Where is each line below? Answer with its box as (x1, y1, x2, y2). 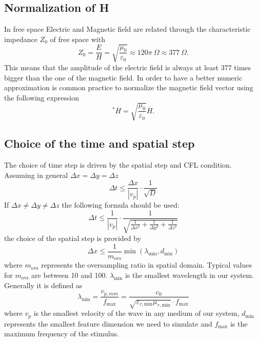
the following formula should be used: (62, 199, 180, 210)
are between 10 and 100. (31, 269, 108, 280)
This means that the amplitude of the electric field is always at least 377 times (4, 62, 251, 72)
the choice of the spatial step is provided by (4, 233, 142, 244)
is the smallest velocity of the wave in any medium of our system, (33, 308, 240, 318)
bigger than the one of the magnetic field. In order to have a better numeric (4, 72, 243, 83)
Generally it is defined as (4, 279, 83, 290)
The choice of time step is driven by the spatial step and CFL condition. (4, 159, 232, 170)
